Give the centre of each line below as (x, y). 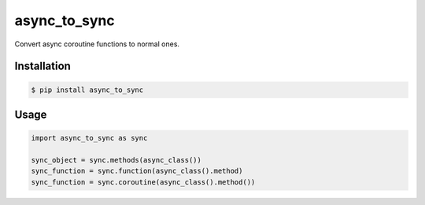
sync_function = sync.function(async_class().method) (137, 171)
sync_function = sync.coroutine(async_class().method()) (143, 182)
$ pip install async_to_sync (87, 90)
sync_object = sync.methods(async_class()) (116, 160)
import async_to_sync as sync (89, 138)
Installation (42, 66)
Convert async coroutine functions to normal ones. (97, 44)
